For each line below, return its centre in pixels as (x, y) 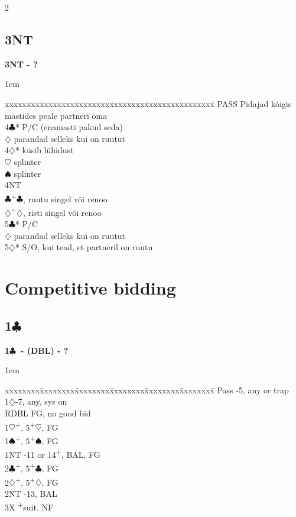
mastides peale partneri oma (56, 115)
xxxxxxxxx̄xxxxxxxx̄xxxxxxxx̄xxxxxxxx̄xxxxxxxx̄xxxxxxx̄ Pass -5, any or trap (147, 390)
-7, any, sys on (41, 401)
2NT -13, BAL (31, 493)
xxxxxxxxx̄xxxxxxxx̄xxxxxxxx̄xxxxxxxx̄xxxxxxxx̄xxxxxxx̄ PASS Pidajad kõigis (148, 103)
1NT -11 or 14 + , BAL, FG (53, 453)
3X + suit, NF (29, 506)
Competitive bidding (90, 288)
